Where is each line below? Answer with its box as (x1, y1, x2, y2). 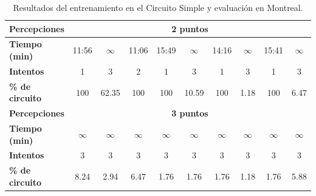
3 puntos (171, 107, 208, 120)
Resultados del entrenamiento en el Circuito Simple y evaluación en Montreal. (13, 1, 303, 13)
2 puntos (171, 22, 208, 35)
